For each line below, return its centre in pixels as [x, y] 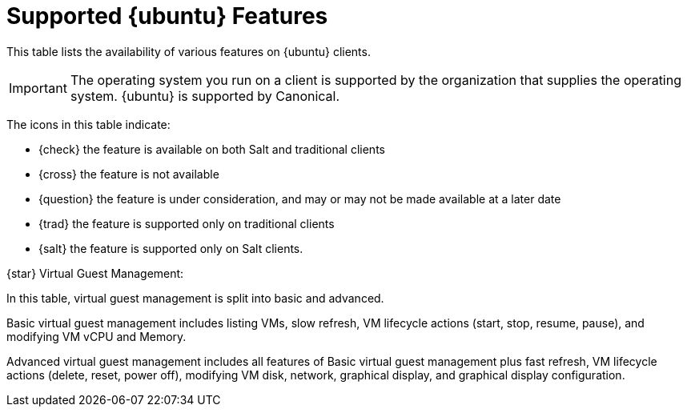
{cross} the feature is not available [129, 174]
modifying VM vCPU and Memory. [96, 336]
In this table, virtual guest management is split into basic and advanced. [195, 298]
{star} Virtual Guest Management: [95, 273]
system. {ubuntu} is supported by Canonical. [205, 96]
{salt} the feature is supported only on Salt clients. [171, 248]
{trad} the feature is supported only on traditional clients [187, 223]
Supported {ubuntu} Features [167, 16]
